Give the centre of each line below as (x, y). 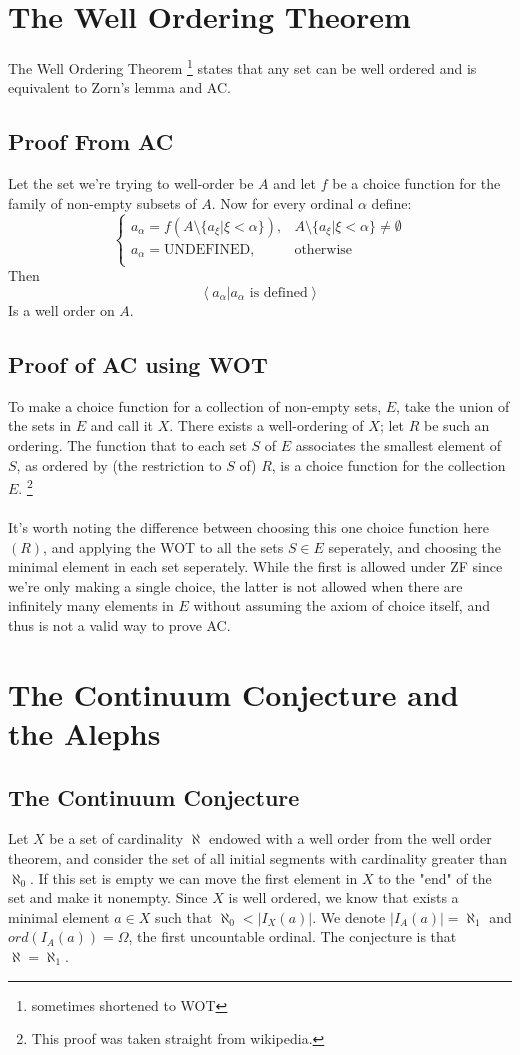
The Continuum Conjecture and (233, 693)
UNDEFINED (207, 249)
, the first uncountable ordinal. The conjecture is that (292, 936)
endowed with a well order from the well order (350, 838)
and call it (122, 425)
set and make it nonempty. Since (108, 897)
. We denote (349, 916)
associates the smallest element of (398, 445)
